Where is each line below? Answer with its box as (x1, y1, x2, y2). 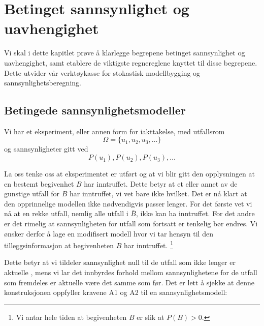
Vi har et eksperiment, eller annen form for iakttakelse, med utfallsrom (4, 126, 225, 136)
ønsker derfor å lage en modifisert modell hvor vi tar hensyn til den (4, 228, 213, 239)
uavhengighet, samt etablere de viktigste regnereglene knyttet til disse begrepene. (4, 57, 257, 68)
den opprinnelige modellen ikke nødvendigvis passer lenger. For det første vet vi (4, 198, 252, 209)
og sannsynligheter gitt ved (4, 143, 88, 154)
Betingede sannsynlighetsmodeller (4, 102, 186, 118)
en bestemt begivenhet (4, 178, 74, 189)
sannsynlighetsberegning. (4, 77, 81, 88)
